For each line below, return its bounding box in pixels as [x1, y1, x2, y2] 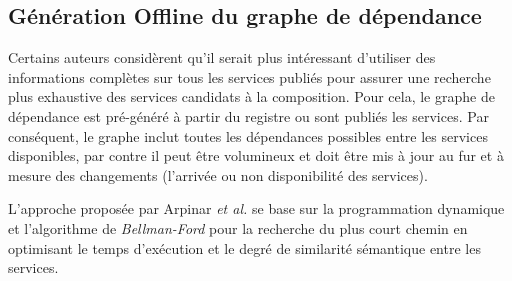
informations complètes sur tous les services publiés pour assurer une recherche [8, 66, 491, 87]
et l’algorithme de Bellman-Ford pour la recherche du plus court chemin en [8, 217, 468, 238]
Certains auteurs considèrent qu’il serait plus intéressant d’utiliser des [8, 47, 436, 68]
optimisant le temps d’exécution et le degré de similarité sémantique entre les [8, 237, 481, 258]
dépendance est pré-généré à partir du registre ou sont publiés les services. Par [8, 105, 489, 126]
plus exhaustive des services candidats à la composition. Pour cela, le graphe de [8, 86, 495, 107]
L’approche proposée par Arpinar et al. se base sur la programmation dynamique [8, 198, 505, 219]
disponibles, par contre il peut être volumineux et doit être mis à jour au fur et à [8, 145, 504, 166]
